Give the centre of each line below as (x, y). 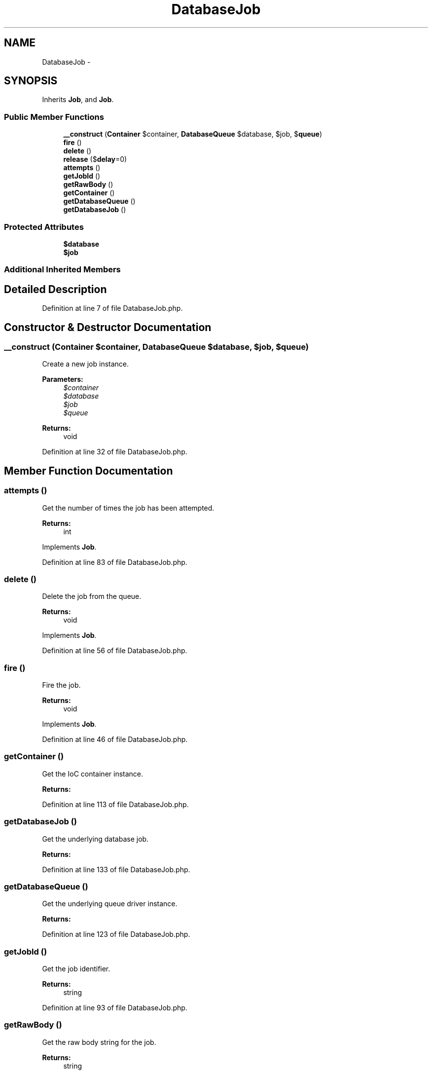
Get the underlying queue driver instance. (110, 904)
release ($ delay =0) (95, 159)
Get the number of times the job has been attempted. (128, 508)
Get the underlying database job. (95, 839)
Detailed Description (55, 289)
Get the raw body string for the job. (99, 1042)
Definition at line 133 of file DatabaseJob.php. (116, 869)
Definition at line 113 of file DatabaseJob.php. (115, 804)
